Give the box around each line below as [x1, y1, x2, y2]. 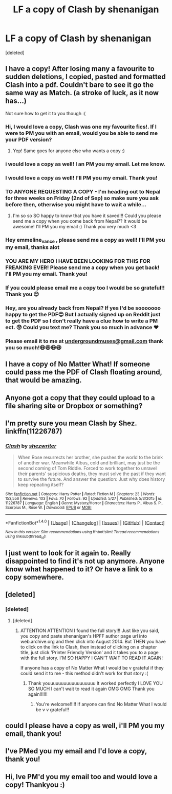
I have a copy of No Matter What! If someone [5, 360, 150, 369]
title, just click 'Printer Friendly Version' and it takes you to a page [20, 649, 159, 655]
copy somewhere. [5, 572, 64, 582]
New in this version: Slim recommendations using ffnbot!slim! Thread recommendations [5, 530, 160, 535]
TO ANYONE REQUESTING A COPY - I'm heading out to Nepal [5, 188, 161, 195]
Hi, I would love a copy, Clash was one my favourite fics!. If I [5, 123, 157, 130]
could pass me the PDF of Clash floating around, [5, 368, 162, 376]
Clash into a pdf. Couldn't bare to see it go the [5, 81, 154, 89]
